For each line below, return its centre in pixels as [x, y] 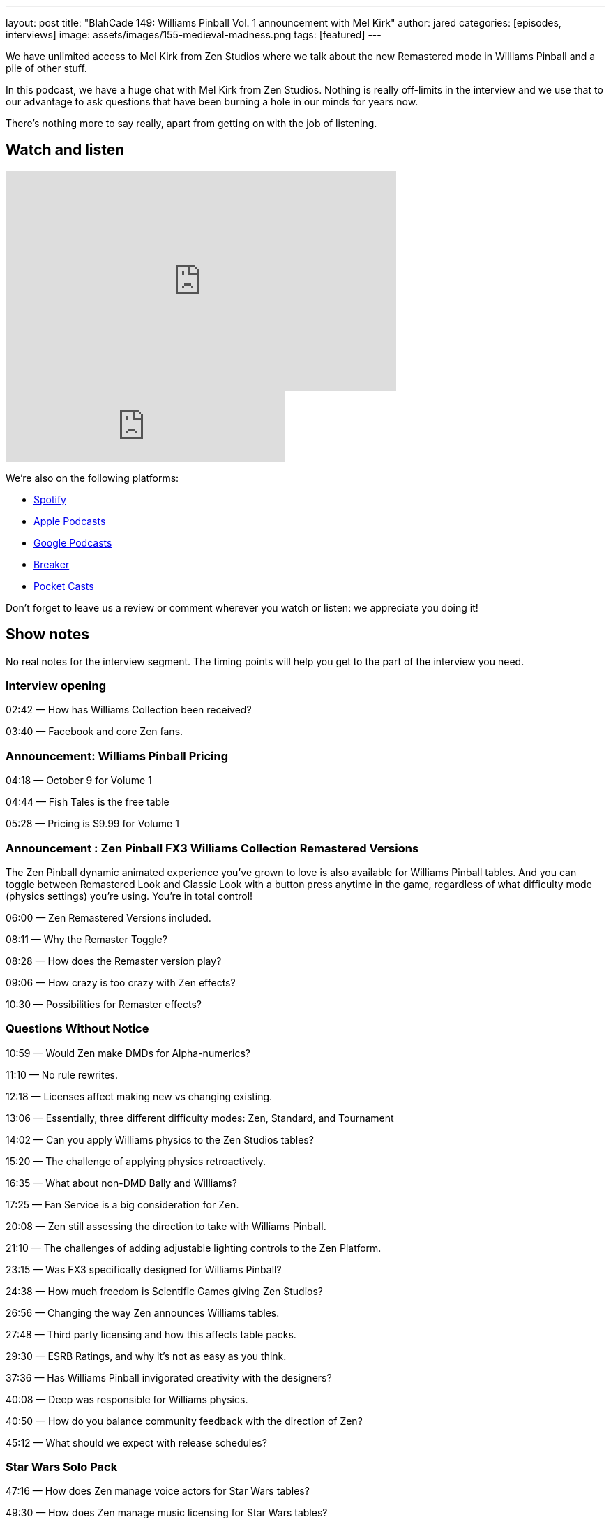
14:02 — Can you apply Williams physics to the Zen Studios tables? [160, 1139]
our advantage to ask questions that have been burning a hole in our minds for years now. [212, 102]
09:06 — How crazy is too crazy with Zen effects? [121, 982]
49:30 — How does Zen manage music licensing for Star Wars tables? [167, 1513]
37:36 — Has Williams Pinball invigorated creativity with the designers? [169, 1377]
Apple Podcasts [70, 521]
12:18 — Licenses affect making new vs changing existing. [139, 1096]
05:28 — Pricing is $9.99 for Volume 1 [92, 824]
